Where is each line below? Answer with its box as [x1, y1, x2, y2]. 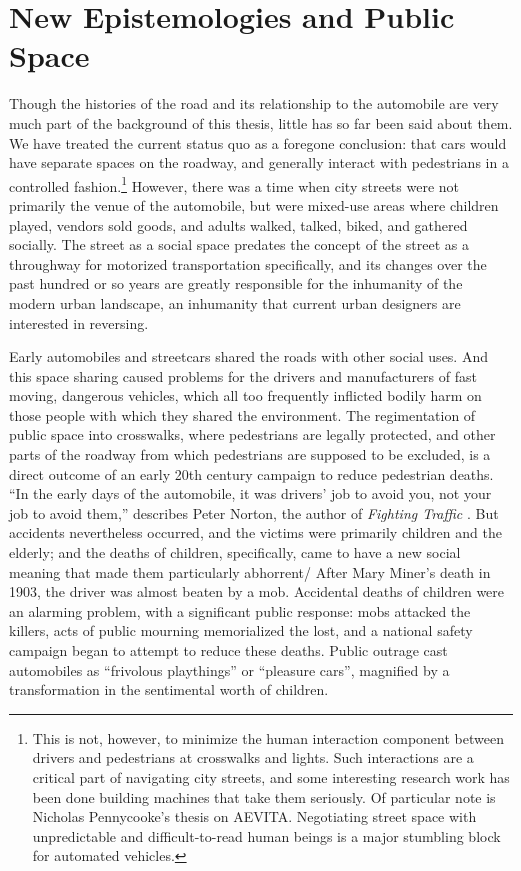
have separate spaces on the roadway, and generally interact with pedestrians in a [9, 152, 509, 173]
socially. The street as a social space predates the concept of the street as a [9, 234, 469, 255]
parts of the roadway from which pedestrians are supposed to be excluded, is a [9, 444, 491, 465]
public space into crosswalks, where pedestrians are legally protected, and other [9, 424, 496, 445]
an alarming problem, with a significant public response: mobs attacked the [9, 600, 471, 621]
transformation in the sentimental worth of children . [9, 679, 329, 700]
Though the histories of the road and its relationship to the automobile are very [9, 93, 499, 114]
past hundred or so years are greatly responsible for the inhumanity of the [9, 273, 463, 294]
